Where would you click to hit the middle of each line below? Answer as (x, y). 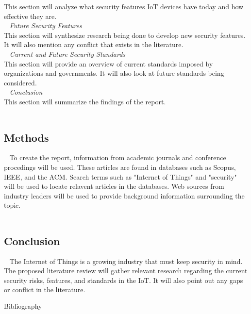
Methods (26, 137)
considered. (20, 82)
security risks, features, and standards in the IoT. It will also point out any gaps (124, 280)
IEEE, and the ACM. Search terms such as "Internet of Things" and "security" (120, 176)
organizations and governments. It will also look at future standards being (114, 73)
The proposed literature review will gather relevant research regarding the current (126, 271)
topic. (12, 205)
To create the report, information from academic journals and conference (118, 157)
